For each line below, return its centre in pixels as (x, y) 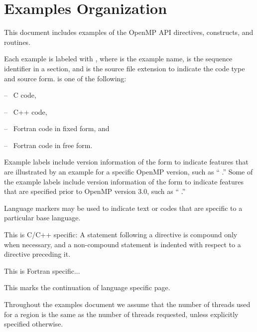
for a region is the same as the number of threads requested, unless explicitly (121, 314)
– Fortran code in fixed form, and (57, 128)
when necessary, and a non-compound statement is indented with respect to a (123, 244)
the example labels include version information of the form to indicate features (124, 181)
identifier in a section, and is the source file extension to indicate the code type (125, 68)
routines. (17, 42)
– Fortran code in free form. (48, 145)
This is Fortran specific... (42, 270)
